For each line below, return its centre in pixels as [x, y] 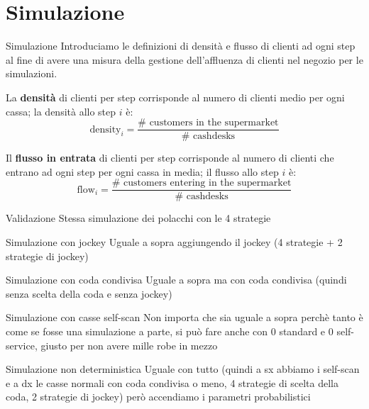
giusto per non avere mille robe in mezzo [129, 345]
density [105, 129]
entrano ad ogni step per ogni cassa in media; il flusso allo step [142, 171]
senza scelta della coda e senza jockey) [89, 293]
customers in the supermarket [214, 123]
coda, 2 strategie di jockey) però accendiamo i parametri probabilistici [158, 397]
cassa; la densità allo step [61, 111]
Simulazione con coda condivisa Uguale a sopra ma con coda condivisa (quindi [176, 280]
